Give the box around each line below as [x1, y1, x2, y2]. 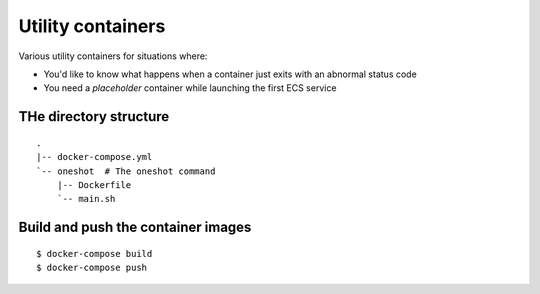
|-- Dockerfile [56, 179, 132, 190]
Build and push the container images [18, 219, 252, 236]
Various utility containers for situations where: [18, 50, 208, 62]
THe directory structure [18, 108, 170, 125]
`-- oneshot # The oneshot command [36, 165, 216, 177]
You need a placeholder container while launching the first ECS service [43, 82, 337, 94]
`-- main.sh [56, 193, 116, 205]
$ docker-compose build [36, 248, 153, 259]
